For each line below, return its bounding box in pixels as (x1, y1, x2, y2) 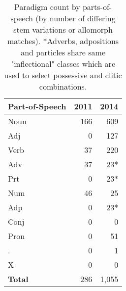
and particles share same (21, 47, 106, 58)
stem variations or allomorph (13, 24, 113, 35)
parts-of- (82, 1, 112, 12)
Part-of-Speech (8, 100, 66, 112)
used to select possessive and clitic (4, 69, 122, 81)
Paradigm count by (14, 1, 80, 12)
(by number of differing (35, 12, 116, 24)
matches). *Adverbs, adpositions (7, 35, 119, 47)
